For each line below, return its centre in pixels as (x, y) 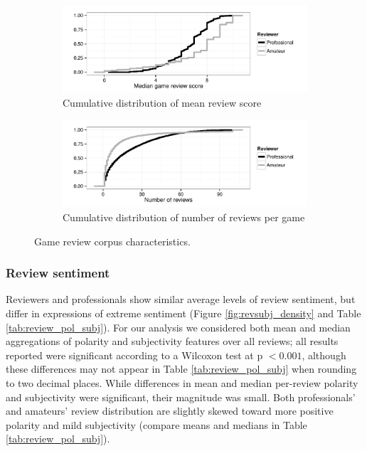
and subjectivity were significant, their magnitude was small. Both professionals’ (181, 397)
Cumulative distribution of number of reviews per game (184, 217)
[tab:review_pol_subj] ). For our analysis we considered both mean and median (178, 327)
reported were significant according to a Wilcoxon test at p (134, 355)
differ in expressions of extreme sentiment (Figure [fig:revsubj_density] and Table (183, 313)
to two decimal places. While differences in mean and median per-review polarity (182, 382)
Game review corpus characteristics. (112, 241)
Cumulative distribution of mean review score (162, 103)
